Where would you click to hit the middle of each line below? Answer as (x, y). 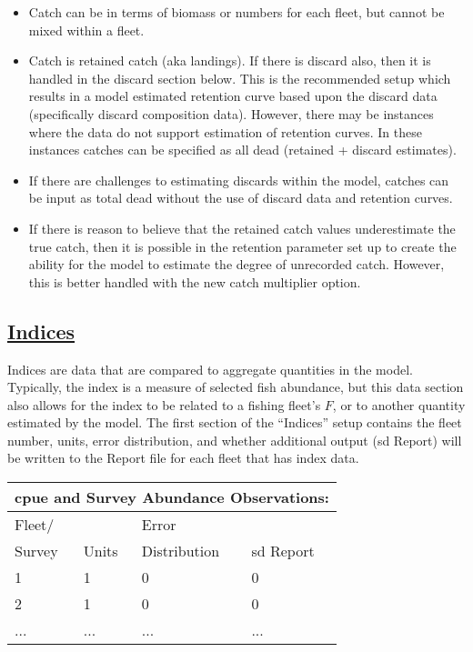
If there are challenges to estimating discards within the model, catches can (239, 180)
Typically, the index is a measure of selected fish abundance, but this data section (236, 387)
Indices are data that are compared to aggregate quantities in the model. (210, 369)
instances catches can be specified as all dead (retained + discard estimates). (242, 150)
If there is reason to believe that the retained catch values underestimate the (242, 228)
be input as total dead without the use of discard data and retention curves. (241, 198)
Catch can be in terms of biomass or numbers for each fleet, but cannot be (236, 12)
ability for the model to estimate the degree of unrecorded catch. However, (236, 264)
